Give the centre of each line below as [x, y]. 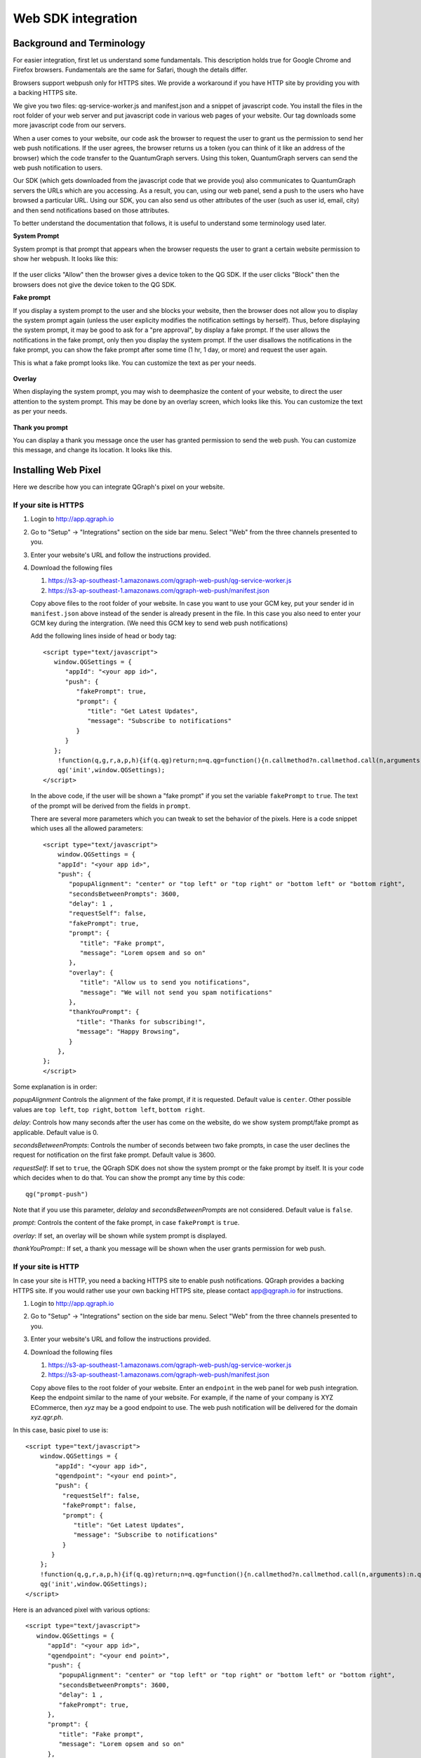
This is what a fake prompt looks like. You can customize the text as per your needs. [134, 363]
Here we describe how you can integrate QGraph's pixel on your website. [119, 487]
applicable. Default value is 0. [56, 1132]
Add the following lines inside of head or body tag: [103, 636]
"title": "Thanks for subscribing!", [141, 1022]
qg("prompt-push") [57, 1194]
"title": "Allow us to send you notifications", [165, 982]
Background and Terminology [79, 43]
